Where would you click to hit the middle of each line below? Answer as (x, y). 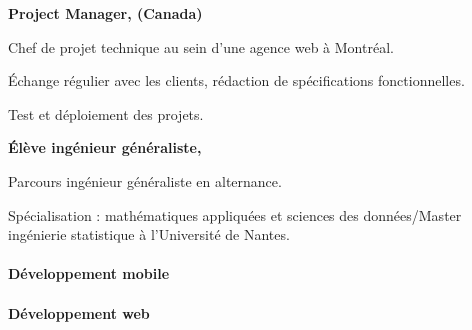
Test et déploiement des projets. (106, 113)
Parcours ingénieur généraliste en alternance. (145, 180)
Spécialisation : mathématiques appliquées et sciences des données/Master (235, 214)
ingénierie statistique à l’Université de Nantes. (149, 234)
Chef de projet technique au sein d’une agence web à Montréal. (201, 46)
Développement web (79, 312)
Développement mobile (89, 273)
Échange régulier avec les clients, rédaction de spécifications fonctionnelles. (236, 80)
